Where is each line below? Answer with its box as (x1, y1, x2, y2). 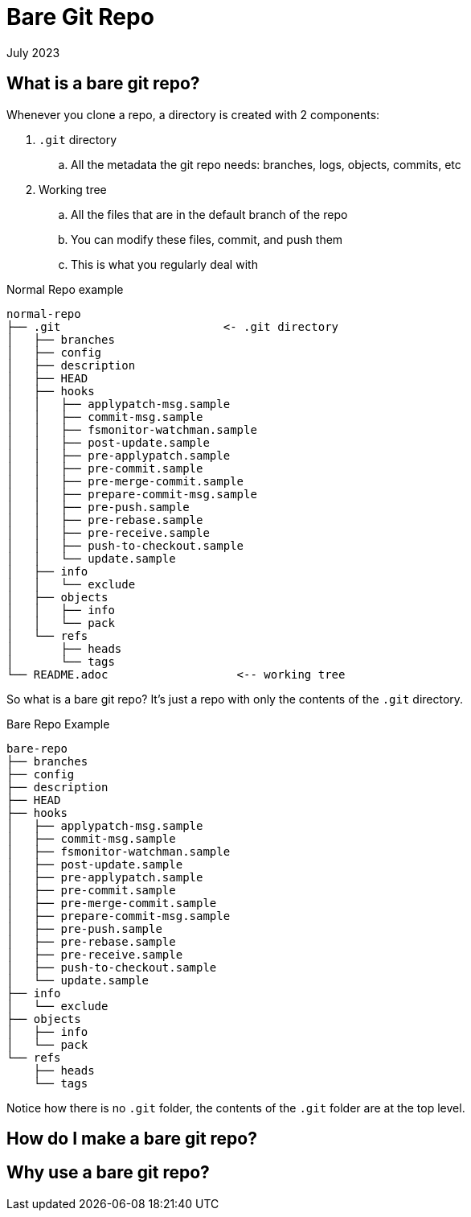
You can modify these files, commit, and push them (71, 232, 343, 246)
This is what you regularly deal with (71, 257, 258, 271)
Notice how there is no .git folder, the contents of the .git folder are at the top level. (6, 1100, 465, 1115)
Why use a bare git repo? (6, 1162, 210, 1183)
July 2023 (6, 45, 60, 60)
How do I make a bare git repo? (6, 1128, 257, 1149)
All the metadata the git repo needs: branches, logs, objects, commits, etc (71, 157, 461, 171)
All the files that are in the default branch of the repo (71, 207, 348, 221)
